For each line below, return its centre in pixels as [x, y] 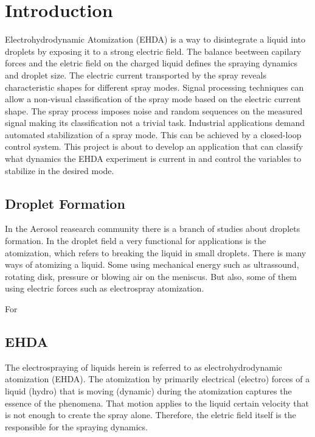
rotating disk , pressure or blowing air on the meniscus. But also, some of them [151, 276]
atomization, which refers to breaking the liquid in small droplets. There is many [156, 252]
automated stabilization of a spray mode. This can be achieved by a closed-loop [153, 134]
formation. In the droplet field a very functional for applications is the [136, 241]
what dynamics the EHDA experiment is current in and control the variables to [153, 159]
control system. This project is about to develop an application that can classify [154, 146]
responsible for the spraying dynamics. [76, 426]
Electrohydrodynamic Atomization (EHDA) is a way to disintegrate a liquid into [155, 39]
